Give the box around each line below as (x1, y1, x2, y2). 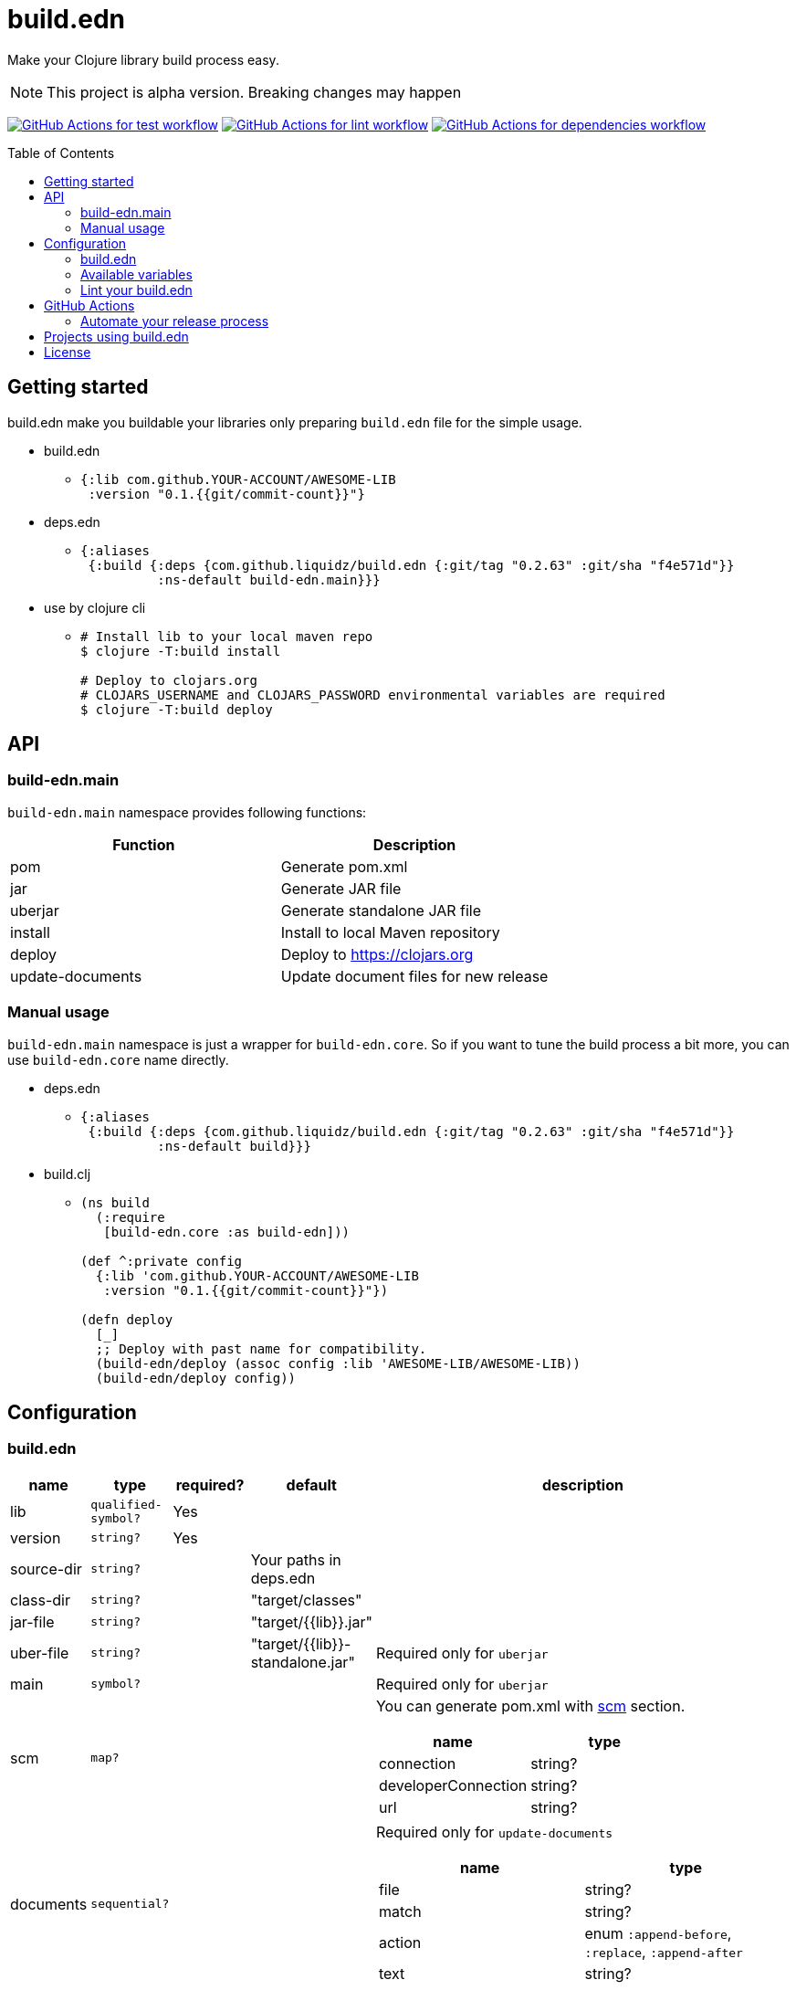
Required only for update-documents (375, 1822, 613, 1841)
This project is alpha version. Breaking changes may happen (47, 82, 462, 101)
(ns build (80, 1195, 150, 1210)
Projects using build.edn (44, 328, 189, 344)
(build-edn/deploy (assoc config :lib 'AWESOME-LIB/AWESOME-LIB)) (95, 1355, 581, 1371)
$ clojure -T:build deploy (80, 701, 273, 717)
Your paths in (250, 1550, 341, 1569)
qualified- (90, 1497, 162, 1511)
